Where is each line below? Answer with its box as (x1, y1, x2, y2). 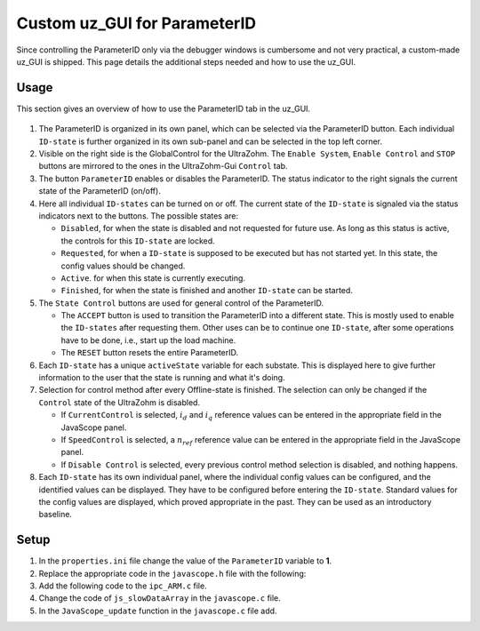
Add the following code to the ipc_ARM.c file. (38, 580, 208, 591)
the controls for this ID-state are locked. (60, 236, 215, 246)
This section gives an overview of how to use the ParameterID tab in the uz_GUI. (16, 103, 311, 114)
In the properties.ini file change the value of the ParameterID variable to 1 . (38, 555, 332, 566)
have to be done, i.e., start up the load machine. (60, 334, 236, 346)
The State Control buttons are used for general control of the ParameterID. (38, 298, 324, 308)
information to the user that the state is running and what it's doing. (38, 372, 285, 383)
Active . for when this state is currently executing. (60, 272, 246, 284)
